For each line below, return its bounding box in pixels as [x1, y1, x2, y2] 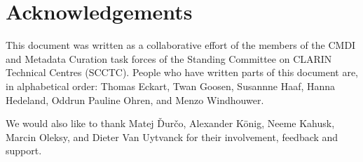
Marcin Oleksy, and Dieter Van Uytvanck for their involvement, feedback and [6, 129, 338, 144]
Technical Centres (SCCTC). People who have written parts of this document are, [6, 65, 358, 80]
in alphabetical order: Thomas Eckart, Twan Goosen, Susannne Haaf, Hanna [6, 78, 336, 93]
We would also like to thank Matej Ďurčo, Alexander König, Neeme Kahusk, [6, 116, 335, 131]
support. [6, 143, 42, 158]
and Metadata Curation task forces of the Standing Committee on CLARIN [6, 51, 332, 66]
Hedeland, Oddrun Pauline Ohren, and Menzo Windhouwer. [6, 92, 264, 107]
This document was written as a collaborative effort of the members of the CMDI [6, 38, 356, 52]
